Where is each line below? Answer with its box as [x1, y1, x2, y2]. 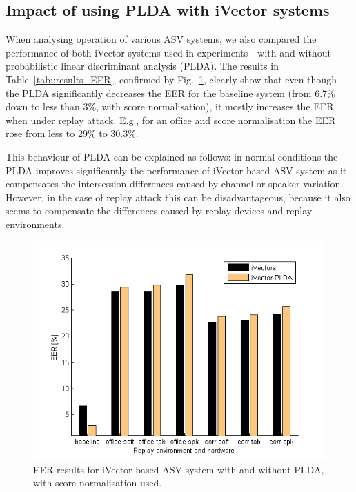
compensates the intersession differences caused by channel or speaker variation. [6, 176, 344, 191]
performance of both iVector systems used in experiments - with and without [6, 45, 331, 59]
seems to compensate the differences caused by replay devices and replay [6, 203, 313, 218]
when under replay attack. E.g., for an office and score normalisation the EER [6, 112, 336, 127]
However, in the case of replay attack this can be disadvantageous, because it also [6, 189, 350, 204]
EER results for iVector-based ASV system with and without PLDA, [33, 462, 324, 476]
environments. [6, 216, 65, 231]
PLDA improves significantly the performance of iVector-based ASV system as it [6, 163, 347, 177]
